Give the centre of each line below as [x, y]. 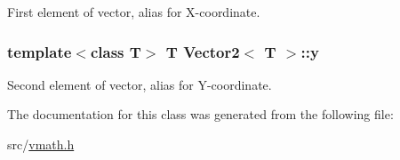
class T [116, 51]
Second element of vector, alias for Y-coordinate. [140, 84]
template [40, 51]
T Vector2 [203, 51]
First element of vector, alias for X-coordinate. [134, 12]
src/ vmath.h [41, 144]
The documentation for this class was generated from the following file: [200, 114]
